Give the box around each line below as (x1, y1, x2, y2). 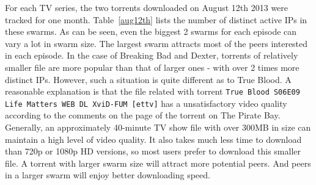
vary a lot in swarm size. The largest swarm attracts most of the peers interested (5, 37, 308, 49)
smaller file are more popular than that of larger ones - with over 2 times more (5, 60, 299, 73)
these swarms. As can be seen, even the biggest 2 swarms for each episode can (5, 25, 297, 38)
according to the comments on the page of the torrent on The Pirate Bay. (5, 109, 281, 122)
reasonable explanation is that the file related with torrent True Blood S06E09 (5, 85, 300, 98)
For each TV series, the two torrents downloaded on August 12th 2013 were (5, 1, 288, 13)
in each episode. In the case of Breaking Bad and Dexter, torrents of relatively (5, 49, 298, 62)
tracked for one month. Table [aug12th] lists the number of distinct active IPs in (5, 13, 307, 26)
